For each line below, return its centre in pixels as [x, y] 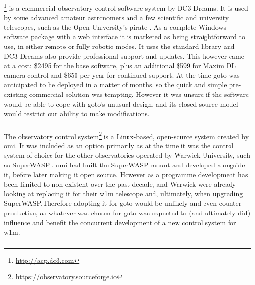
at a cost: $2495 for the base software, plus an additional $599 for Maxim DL [120, 65]
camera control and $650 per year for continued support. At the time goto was [122, 75]
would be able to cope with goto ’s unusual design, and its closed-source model [121, 104]
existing [16, 94]
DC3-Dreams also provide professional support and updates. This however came [124, 56]
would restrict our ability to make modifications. [77, 113]
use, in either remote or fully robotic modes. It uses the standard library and [119, 46]
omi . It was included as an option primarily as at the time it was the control [119, 145]
